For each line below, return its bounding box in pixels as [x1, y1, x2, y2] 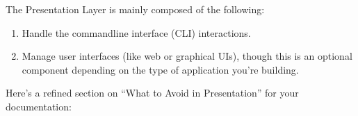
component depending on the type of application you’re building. [22, 62, 299, 76]
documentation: [6, 99, 72, 113]
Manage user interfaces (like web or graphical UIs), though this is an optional [22, 49, 352, 63]
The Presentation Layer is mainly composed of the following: [6, 2, 265, 16]
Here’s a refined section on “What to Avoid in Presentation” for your [6, 85, 299, 100]
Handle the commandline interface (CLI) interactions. [22, 25, 251, 40]
